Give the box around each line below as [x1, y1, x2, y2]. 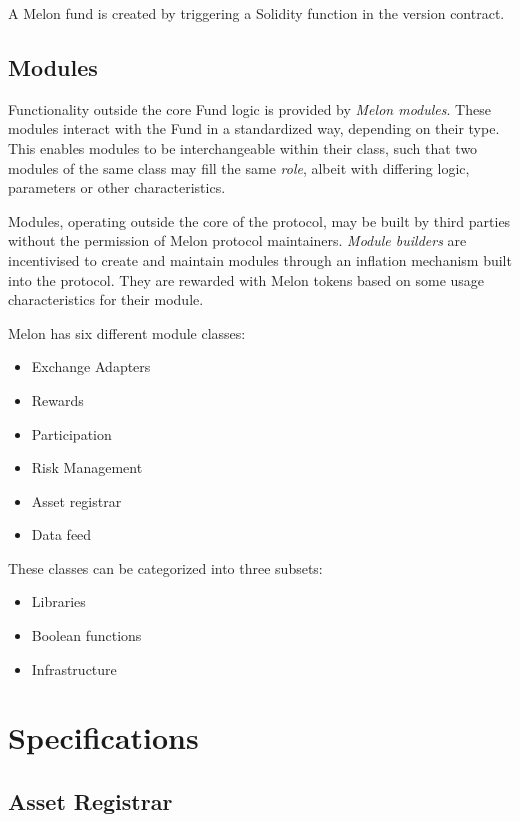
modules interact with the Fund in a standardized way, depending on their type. [8, 118, 500, 139]
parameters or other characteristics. [8, 177, 226, 198]
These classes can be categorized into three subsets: [8, 557, 323, 578]
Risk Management [31, 457, 143, 478]
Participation [31, 423, 112, 444]
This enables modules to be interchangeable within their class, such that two [8, 137, 478, 158]
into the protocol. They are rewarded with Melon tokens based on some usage [8, 269, 485, 290]
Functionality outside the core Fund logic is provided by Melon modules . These [8, 98, 491, 119]
